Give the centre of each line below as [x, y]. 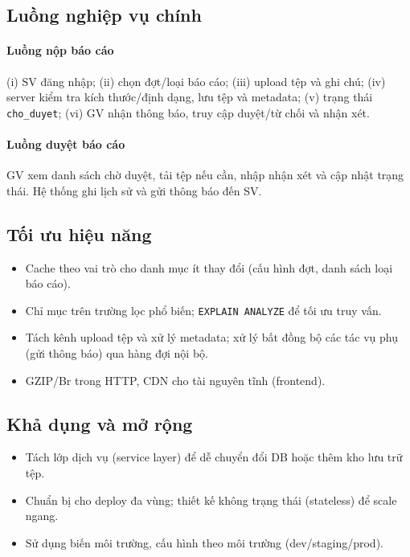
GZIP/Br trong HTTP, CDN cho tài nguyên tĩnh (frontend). [175, 380]
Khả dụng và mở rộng [100, 423]
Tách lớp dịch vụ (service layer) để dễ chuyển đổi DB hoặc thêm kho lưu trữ [214, 457]
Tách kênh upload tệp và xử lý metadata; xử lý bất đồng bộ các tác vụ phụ [211, 337]
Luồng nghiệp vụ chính [104, 15]
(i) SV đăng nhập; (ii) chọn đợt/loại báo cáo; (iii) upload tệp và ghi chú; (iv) [196, 81]
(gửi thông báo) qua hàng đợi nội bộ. [117, 353]
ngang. [42, 516]
